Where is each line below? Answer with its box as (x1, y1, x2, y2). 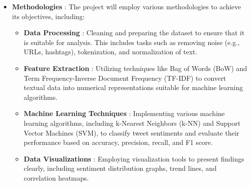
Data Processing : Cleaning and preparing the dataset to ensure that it (24, 27, 245, 38)
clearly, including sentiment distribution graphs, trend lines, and (24, 163, 217, 173)
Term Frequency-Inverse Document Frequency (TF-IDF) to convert (24, 72, 226, 83)
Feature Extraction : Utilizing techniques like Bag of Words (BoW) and (24, 63, 248, 73)
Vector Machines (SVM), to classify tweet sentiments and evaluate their (24, 127, 240, 138)
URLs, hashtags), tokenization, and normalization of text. (24, 46, 198, 57)
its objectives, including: (12, 11, 85, 21)
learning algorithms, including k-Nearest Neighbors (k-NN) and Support (24, 117, 241, 128)
